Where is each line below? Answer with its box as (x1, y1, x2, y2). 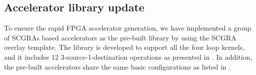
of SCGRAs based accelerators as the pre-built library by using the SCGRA (4, 32, 237, 42)
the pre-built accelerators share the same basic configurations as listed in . (4, 61, 231, 72)
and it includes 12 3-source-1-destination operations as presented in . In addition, (4, 51, 253, 62)
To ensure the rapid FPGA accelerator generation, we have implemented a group (4, 23, 252, 33)
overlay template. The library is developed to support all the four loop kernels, (4, 42, 245, 52)
